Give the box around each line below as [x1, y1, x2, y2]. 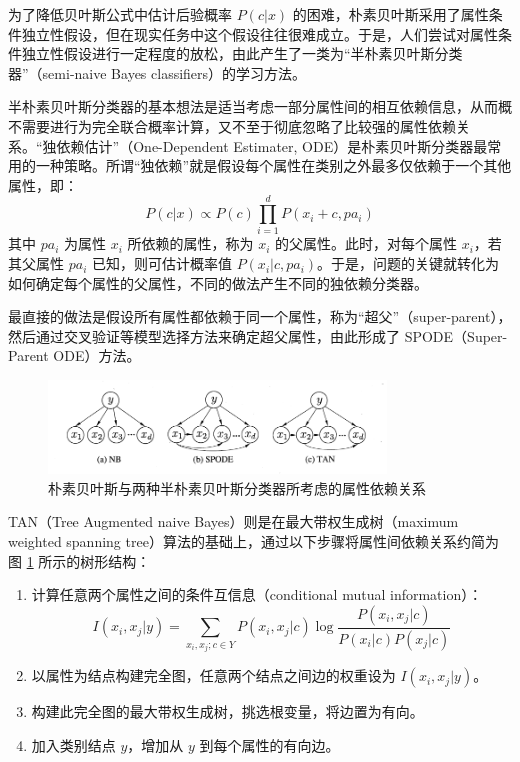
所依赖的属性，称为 [127, 233, 254, 254]
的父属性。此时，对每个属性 [274, 233, 457, 254]
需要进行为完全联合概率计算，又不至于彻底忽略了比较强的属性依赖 [21, 115, 456, 136]
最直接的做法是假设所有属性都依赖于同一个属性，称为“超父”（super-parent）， [8, 306, 512, 327]
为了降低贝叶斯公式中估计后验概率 [8, 4, 232, 24]
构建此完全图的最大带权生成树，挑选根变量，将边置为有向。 [31, 701, 424, 722]
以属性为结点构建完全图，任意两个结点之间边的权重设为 [31, 665, 396, 686]
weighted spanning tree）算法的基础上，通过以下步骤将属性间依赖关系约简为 [8, 530, 499, 551]
